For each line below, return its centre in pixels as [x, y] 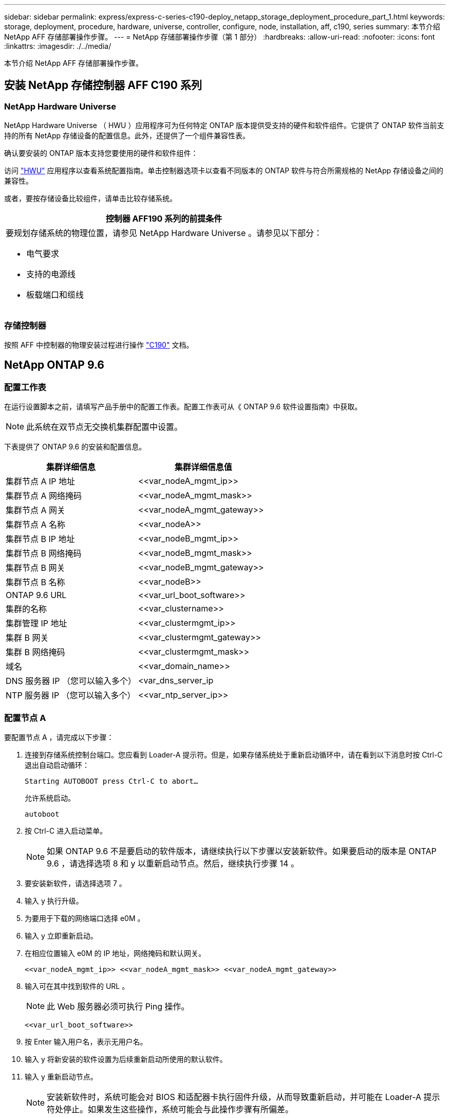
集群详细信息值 [203, 467]
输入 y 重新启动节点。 [61, 1076]
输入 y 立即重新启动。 [61, 935]
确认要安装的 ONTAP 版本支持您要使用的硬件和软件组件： [101, 153]
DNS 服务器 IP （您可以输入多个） [71, 681]
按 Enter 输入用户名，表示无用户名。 [86, 1041]
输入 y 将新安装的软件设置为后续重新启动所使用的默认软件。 [126, 1059]
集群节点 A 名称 [36, 525]
